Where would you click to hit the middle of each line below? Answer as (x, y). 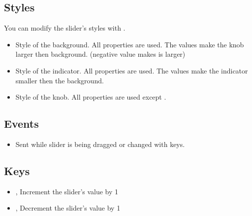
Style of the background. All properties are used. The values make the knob (130, 44)
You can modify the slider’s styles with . (65, 28)
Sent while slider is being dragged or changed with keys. (100, 144)
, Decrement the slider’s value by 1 (68, 208)
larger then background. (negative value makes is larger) (100, 54)
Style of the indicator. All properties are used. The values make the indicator (132, 70)
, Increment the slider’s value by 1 (67, 191)
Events (21, 124)
